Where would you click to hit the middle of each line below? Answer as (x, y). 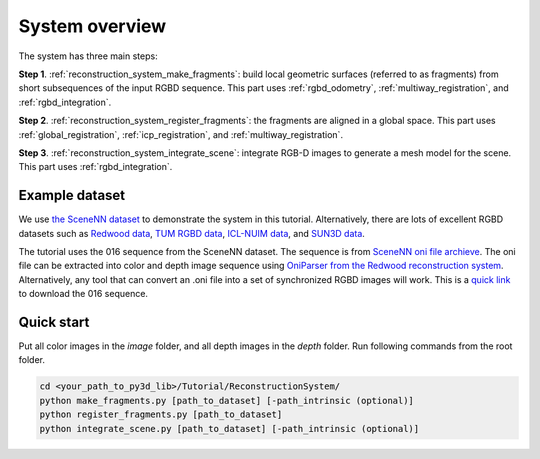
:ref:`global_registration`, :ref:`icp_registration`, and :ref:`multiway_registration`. (181, 134)
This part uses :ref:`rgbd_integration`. (95, 167)
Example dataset (72, 195)
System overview (92, 26)
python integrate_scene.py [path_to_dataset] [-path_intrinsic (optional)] (229, 428)
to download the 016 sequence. (83, 294)
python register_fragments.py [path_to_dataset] (161, 414)
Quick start (54, 321)
